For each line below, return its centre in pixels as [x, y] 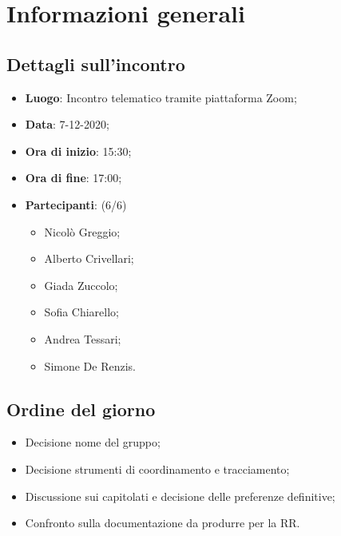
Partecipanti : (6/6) [76, 204]
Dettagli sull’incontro [96, 64]
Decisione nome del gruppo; [93, 442]
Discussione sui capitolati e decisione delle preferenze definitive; [180, 496]
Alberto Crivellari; [89, 258]
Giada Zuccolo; [81, 285]
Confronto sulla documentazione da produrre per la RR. [163, 523]
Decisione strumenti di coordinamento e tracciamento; [157, 469]
